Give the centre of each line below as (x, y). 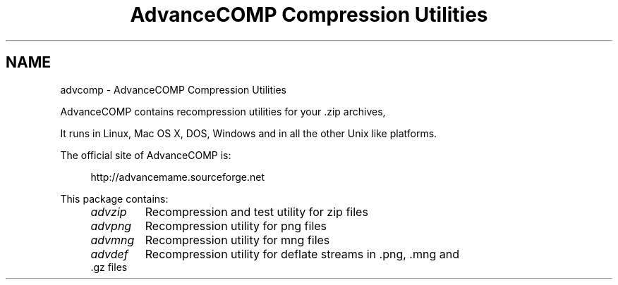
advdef (109, 254)
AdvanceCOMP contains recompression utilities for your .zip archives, (223, 111)
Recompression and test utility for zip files (256, 211)
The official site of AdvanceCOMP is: (146, 155)
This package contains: (114, 198)
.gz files (109, 267)
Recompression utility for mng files (237, 240)
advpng (111, 226)
